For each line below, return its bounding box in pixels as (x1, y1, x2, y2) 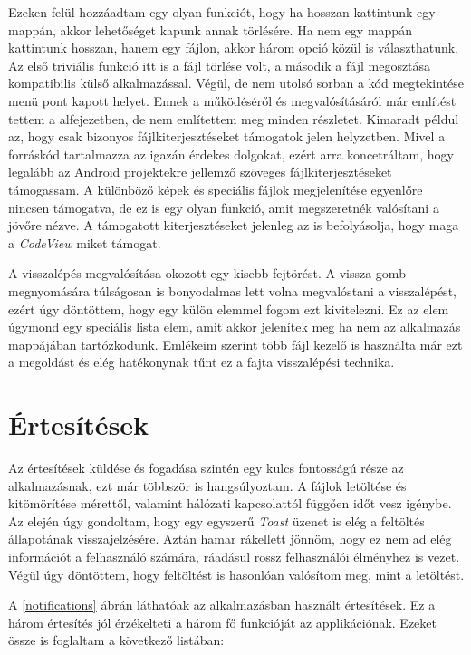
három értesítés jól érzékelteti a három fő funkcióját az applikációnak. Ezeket (8, 612, 437, 631)
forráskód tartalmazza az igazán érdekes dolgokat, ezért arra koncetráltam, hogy (8, 144, 454, 163)
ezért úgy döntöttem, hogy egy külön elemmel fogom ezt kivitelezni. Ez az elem (8, 299, 449, 318)
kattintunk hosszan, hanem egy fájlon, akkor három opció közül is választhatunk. (8, 38, 459, 57)
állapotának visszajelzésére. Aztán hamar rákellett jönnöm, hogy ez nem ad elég (8, 529, 452, 548)
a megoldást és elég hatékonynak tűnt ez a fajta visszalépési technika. (8, 352, 395, 371)
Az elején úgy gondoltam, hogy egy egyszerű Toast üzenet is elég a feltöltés (8, 511, 425, 530)
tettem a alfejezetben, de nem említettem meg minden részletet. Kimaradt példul (8, 109, 459, 128)
